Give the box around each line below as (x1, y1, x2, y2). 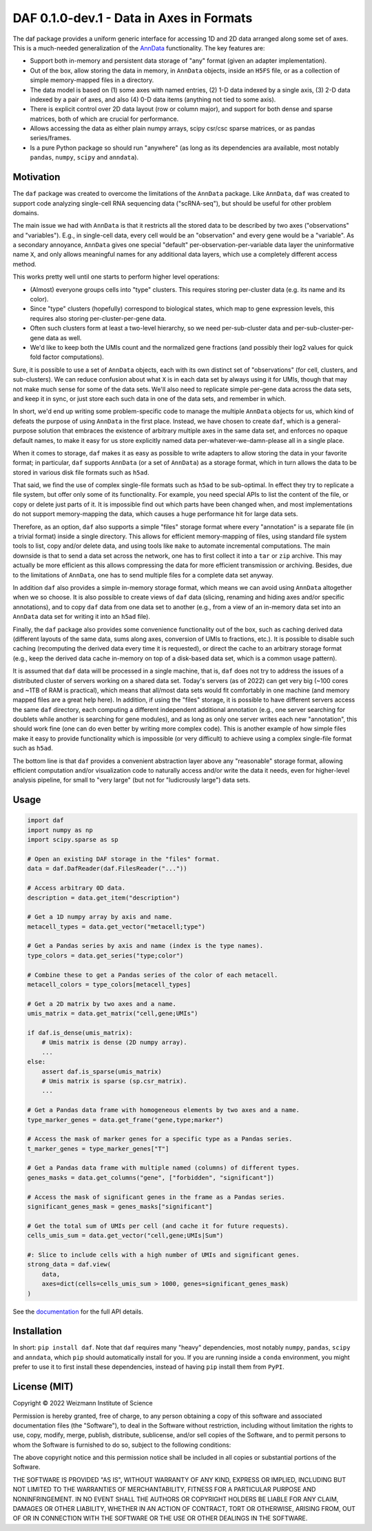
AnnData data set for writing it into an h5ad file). (12, 613, 151, 621)
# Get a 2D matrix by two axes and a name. (27, 1000, 177, 1007)
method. (12, 259, 37, 268)
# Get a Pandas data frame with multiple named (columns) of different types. (27, 1164, 300, 1172)
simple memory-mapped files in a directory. (30, 76, 154, 84)
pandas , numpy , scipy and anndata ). (30, 153, 139, 161)
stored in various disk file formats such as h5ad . (12, 468, 149, 476)
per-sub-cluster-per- (294, 324, 354, 333)
